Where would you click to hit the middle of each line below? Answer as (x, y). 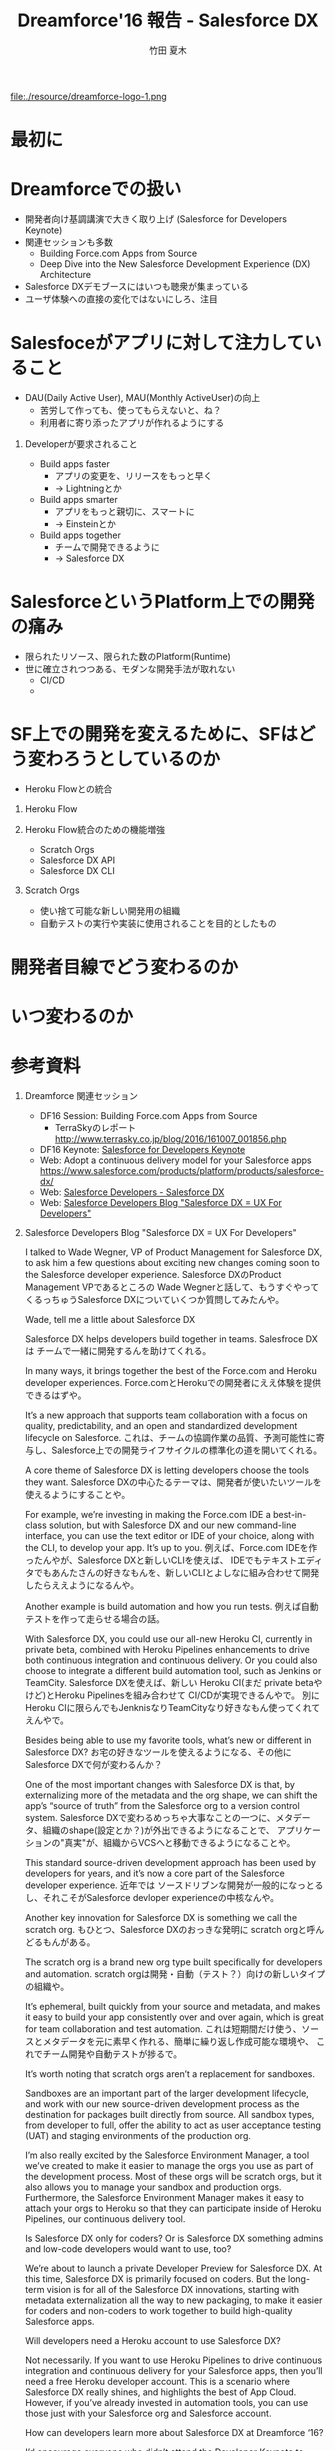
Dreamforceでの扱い (96, 189)
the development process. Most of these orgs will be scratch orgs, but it (173, 2177)
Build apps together (80, 535)
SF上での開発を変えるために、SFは (154, 734)
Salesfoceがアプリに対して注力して (157, 343)
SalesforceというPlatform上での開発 (162, 602)
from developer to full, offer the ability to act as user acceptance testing (173, 2125)
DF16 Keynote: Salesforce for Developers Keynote (142, 1150)
